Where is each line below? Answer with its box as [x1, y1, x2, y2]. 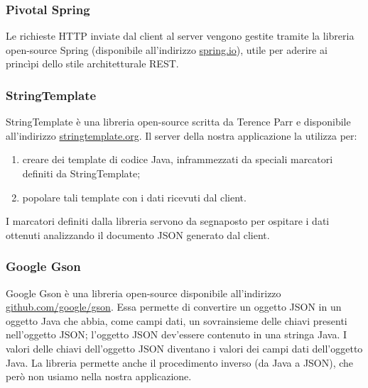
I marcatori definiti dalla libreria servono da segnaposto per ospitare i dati [6, 214, 330, 228]
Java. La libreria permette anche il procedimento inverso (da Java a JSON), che [6, 355, 354, 370]
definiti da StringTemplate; [22, 166, 141, 180]
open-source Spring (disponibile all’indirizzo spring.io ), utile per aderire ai [6, 42, 328, 57]
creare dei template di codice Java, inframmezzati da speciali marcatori [22, 152, 333, 167]
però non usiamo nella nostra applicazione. [6, 369, 192, 384]
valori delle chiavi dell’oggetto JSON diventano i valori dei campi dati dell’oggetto [6, 340, 363, 355]
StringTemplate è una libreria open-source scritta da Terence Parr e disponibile [6, 114, 351, 129]
